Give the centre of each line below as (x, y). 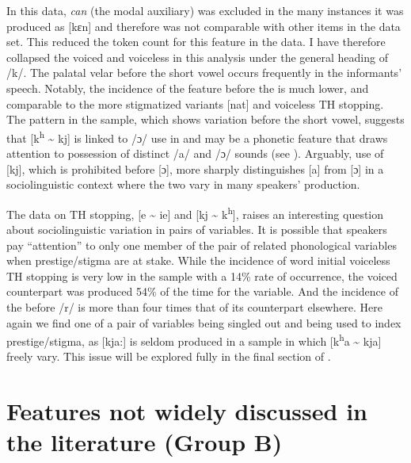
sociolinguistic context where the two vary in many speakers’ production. (183, 184)
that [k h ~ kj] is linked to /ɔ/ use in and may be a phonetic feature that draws (197, 136)
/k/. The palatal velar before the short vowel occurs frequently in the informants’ (204, 73)
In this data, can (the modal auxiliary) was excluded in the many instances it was (205, 10)
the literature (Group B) (145, 442)
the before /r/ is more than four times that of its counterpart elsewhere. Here (195, 307)
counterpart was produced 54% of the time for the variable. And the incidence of (202, 291)
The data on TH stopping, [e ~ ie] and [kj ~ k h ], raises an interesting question (195, 212)
